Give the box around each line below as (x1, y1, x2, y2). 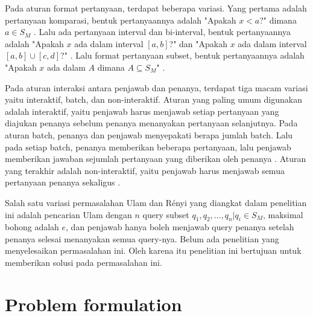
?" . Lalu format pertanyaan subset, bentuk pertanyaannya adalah (60, 49, 305, 62)
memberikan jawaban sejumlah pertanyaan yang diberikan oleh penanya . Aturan (5, 152, 306, 165)
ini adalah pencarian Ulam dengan (5, 208, 132, 221)
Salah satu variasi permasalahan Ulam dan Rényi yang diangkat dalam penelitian (5, 196, 307, 208)
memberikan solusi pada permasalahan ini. (5, 256, 162, 269)
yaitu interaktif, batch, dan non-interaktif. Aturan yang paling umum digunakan (5, 93, 302, 106)
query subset (142, 208, 189, 221)
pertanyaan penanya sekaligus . (5, 176, 121, 189)
